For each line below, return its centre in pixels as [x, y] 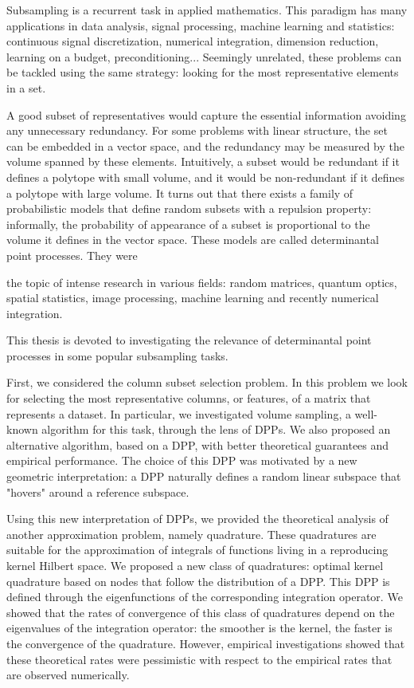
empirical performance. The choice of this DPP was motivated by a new [182, 460]
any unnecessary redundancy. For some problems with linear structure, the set [197, 130]
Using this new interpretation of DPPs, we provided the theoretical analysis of [197, 519]
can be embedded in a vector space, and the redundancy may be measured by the [205, 145]
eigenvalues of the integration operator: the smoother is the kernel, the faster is [199, 628]
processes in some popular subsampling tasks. [117, 355]
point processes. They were [72, 255]
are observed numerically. [68, 675]
